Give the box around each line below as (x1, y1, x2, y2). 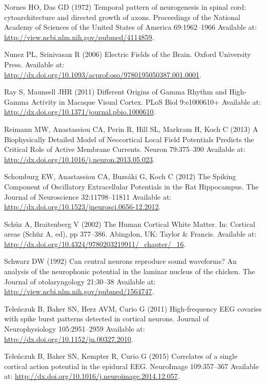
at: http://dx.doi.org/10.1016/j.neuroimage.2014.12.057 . (4, 371, 180, 381)
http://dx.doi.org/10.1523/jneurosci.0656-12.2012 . (4, 201, 161, 212)
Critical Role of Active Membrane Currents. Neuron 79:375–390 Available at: (4, 144, 245, 155)
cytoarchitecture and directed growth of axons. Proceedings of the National (4, 11, 241, 22)
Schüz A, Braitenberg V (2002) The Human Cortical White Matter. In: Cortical (4, 218, 255, 229)
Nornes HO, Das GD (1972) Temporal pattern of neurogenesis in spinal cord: (4, 2, 247, 12)
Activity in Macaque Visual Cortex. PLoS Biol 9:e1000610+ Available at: (31, 96, 261, 107)
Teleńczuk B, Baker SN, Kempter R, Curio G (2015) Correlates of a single (4, 351, 238, 361)
